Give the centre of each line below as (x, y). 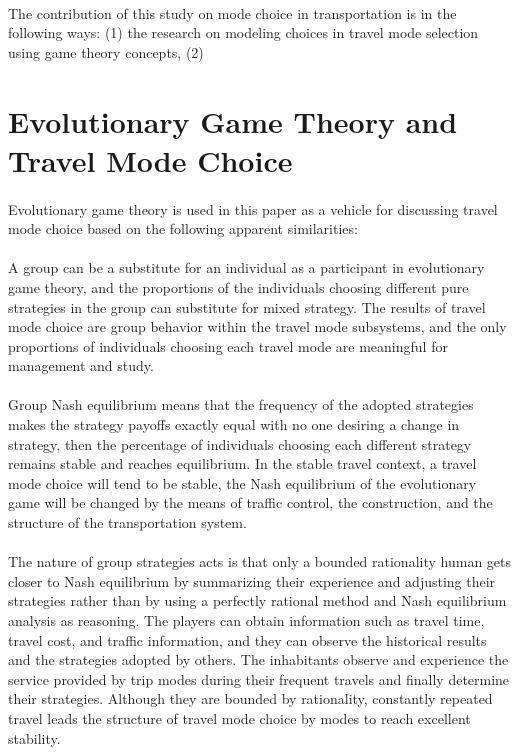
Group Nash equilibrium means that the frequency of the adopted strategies (241, 404)
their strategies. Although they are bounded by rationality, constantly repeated (250, 698)
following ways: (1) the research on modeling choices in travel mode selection (243, 32)
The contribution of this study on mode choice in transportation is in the (232, 12)
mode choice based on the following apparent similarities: (183, 228)
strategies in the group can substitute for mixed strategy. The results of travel (247, 306)
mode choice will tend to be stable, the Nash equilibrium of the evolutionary (242, 482)
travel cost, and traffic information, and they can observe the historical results (247, 639)
